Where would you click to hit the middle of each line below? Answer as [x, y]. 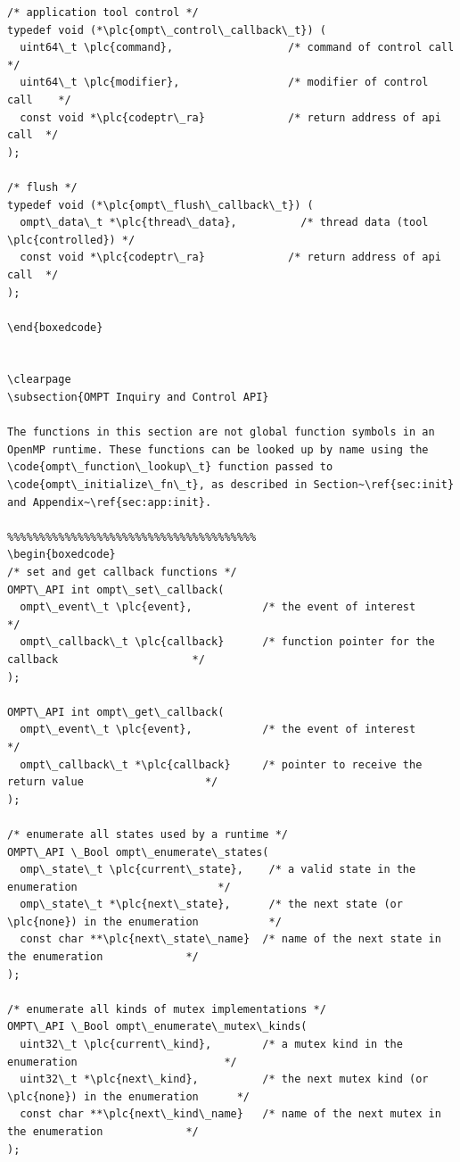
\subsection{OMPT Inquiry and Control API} [138, 398]
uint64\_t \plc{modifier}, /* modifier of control [224, 83]
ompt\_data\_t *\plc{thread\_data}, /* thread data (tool [224, 223]
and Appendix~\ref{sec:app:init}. [110, 502]
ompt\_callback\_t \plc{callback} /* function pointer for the [227, 642]
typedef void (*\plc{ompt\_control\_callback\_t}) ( [167, 30]
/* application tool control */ [103, 12]
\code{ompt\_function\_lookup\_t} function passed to [170, 467]
